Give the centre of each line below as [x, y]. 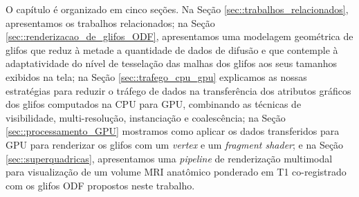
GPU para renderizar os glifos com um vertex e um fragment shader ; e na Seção [175, 144]
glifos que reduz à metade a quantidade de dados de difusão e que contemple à [172, 49]
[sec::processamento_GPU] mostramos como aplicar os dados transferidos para [173, 131]
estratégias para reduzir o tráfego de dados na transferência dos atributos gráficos [178, 90]
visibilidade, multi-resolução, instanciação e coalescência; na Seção [146, 117]
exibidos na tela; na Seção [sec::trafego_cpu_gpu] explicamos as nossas [156, 76]
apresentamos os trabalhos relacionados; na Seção [110, 22]
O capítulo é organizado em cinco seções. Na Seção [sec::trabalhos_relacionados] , [177, 9]
